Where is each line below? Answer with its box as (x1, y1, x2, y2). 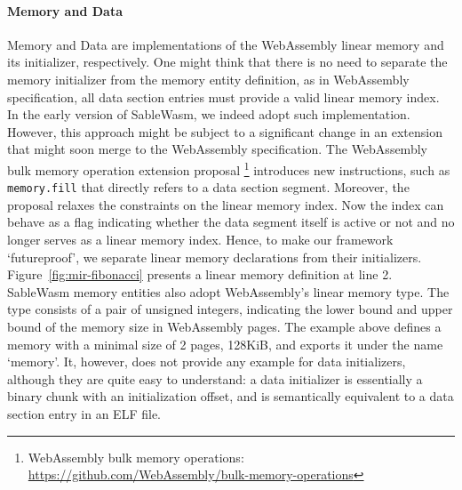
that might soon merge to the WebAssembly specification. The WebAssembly (7, 140, 427, 158)
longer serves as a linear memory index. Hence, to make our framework (7, 230, 394, 249)
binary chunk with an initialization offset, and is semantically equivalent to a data (7, 387, 454, 406)
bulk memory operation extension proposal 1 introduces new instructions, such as (7, 157, 450, 179)
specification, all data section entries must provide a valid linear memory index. (7, 87, 440, 106)
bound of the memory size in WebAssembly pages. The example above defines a (7, 317, 442, 336)
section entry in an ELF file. (7, 404, 161, 422)
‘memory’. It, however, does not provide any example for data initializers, (7, 352, 406, 371)
